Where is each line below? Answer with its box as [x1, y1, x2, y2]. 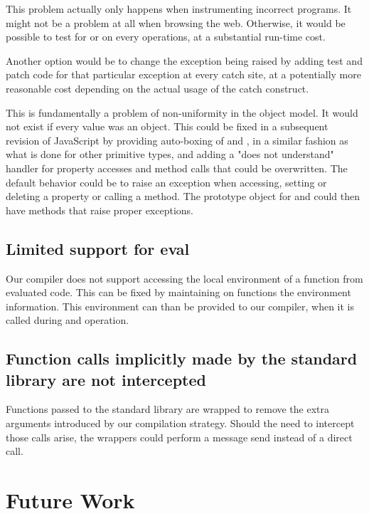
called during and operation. [6, 313, 129, 327]
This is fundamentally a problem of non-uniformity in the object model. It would [6, 105, 358, 120]
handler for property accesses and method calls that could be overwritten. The [6, 160, 348, 175]
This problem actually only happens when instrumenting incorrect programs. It [6, 1, 352, 16]
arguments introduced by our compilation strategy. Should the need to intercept [6, 416, 355, 431]
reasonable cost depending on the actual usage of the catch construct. [6, 80, 309, 95]
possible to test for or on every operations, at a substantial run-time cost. [6, 29, 326, 44]
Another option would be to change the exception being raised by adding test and [6, 53, 363, 68]
